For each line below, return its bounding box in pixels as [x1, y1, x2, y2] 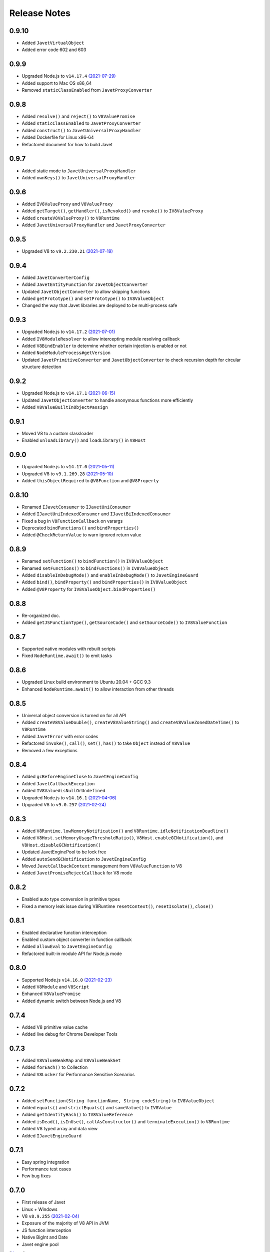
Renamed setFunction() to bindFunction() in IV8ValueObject [21, 558, 163, 564]
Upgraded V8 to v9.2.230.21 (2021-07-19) [21, 248, 113, 254]
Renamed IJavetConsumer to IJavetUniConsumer [21, 504, 131, 510]
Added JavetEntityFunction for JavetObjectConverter [21, 281, 148, 287]
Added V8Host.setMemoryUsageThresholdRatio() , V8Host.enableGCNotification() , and [21, 835, 223, 841]
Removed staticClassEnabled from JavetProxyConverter [21, 87, 152, 93]
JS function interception [21, 1227, 71, 1233]
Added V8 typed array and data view [21, 1126, 97, 1132]
